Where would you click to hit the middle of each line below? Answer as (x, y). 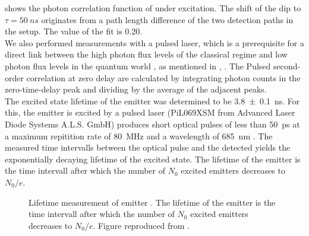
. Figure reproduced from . (141, 225)
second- (287, 66)
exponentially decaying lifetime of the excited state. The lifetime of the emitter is (153, 159)
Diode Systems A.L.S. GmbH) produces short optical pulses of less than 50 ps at (152, 124)
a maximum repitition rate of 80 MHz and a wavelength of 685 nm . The (139, 135)
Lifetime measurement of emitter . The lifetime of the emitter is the (152, 202)
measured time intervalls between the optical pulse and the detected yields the (148, 147)
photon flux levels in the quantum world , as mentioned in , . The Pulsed (138, 66)
